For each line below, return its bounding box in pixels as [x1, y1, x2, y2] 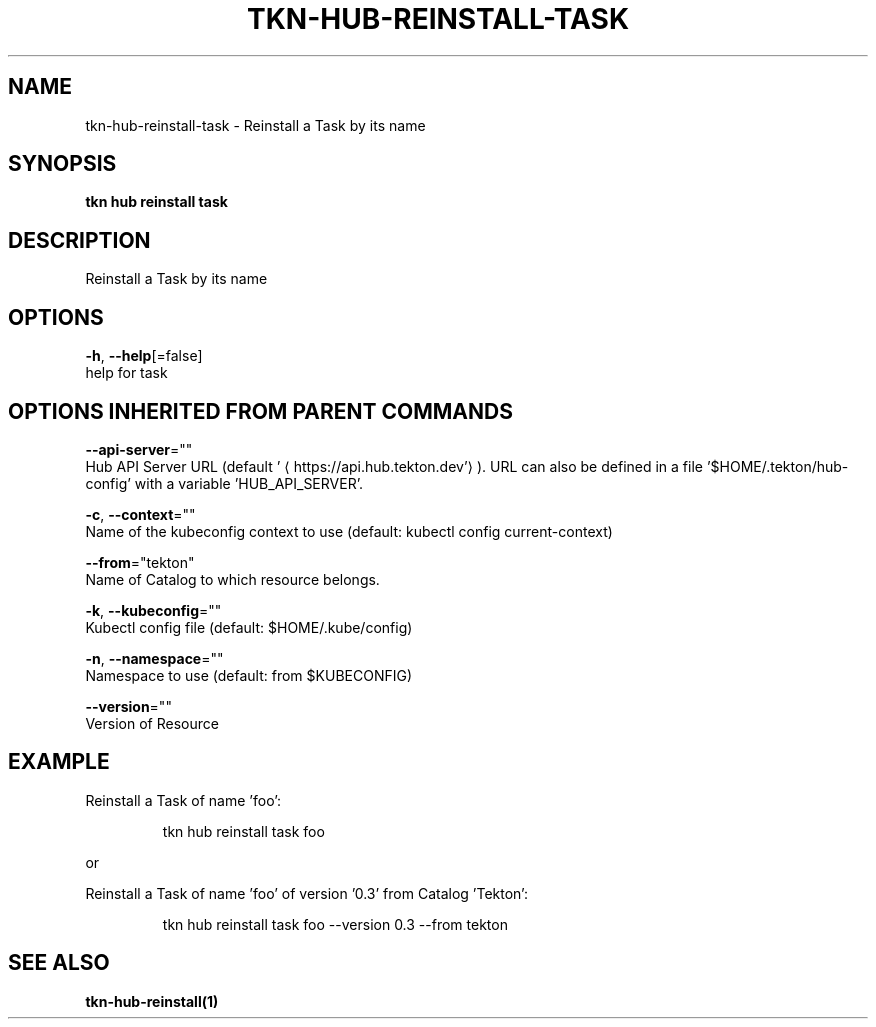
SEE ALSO [8, 950, 110, 976]
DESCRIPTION [8, 227, 151, 253]
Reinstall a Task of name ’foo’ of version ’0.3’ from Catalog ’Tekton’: [85, 884, 528, 902]
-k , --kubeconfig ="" [85, 601, 222, 619]
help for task [85, 364, 168, 382]
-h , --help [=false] [85, 347, 203, 365]
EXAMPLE [8, 749, 110, 775]
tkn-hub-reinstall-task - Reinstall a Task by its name [85, 116, 426, 134]
